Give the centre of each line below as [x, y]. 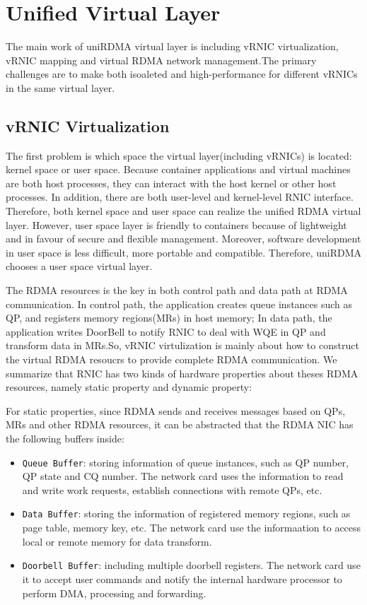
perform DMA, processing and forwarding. [114, 593]
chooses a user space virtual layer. [79, 266]
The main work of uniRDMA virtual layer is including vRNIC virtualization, [172, 46]
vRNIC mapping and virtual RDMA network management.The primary [161, 60]
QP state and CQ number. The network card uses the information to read [183, 476]
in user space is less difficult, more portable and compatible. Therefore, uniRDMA [184, 252]
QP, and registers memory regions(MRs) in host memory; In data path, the [169, 318]
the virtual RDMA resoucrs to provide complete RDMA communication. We [171, 359]
